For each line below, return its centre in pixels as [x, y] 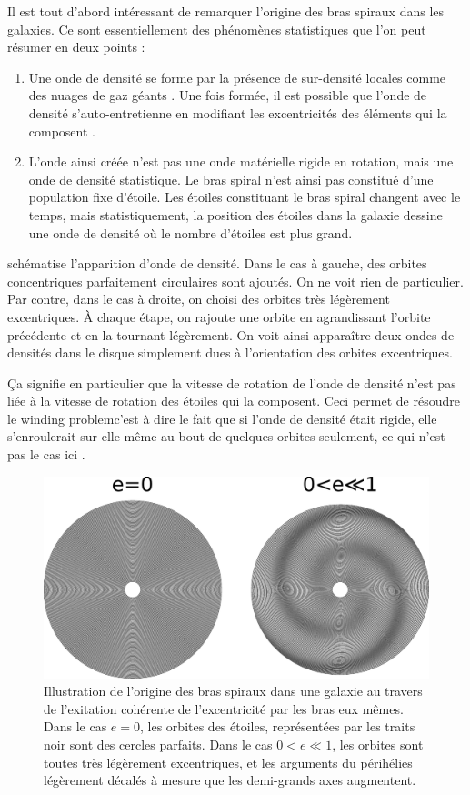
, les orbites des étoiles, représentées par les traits [278, 726]
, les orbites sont [378, 744]
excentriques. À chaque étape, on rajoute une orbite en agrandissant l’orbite [219, 316]
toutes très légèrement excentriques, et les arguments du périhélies [228, 762]
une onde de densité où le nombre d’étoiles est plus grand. [190, 232]
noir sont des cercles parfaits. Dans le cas [158, 744]
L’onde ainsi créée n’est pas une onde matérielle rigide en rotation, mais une [241, 161]
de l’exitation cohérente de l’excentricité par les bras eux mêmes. [224, 708]
